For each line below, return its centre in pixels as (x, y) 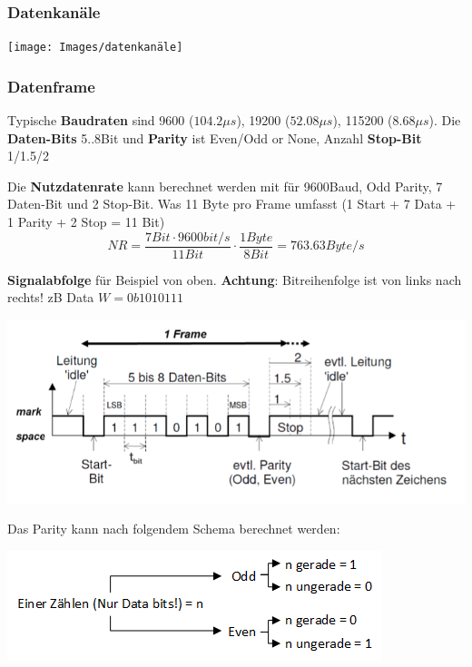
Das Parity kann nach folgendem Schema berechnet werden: (174, 529)
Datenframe (51, 86)
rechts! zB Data (51, 297)
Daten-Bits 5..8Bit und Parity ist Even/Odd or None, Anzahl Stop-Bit (215, 137)
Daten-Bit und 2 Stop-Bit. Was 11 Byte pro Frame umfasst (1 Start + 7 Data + (232, 204)
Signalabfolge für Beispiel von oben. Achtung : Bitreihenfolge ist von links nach (235, 279)
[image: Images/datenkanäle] (95, 48)
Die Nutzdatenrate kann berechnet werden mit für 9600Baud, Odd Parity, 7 (225, 186)
